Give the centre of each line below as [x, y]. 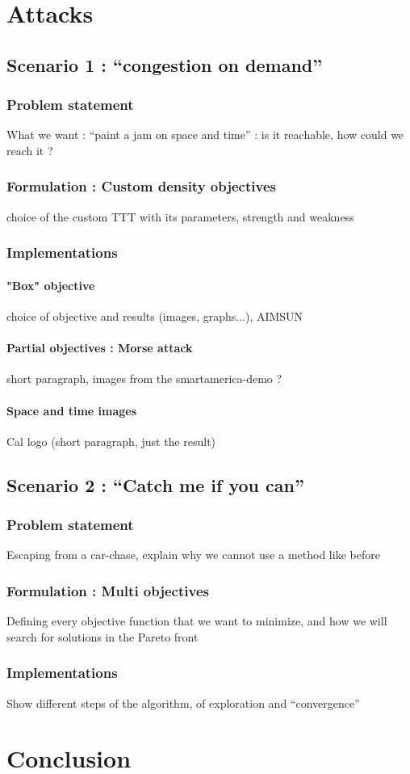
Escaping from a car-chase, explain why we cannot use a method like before [193, 555]
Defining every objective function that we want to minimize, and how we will [197, 621]
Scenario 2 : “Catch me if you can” [155, 484]
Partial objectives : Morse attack [100, 348]
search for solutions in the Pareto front [102, 636]
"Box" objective [51, 285]
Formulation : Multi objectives [108, 590]
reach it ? [30, 150]
